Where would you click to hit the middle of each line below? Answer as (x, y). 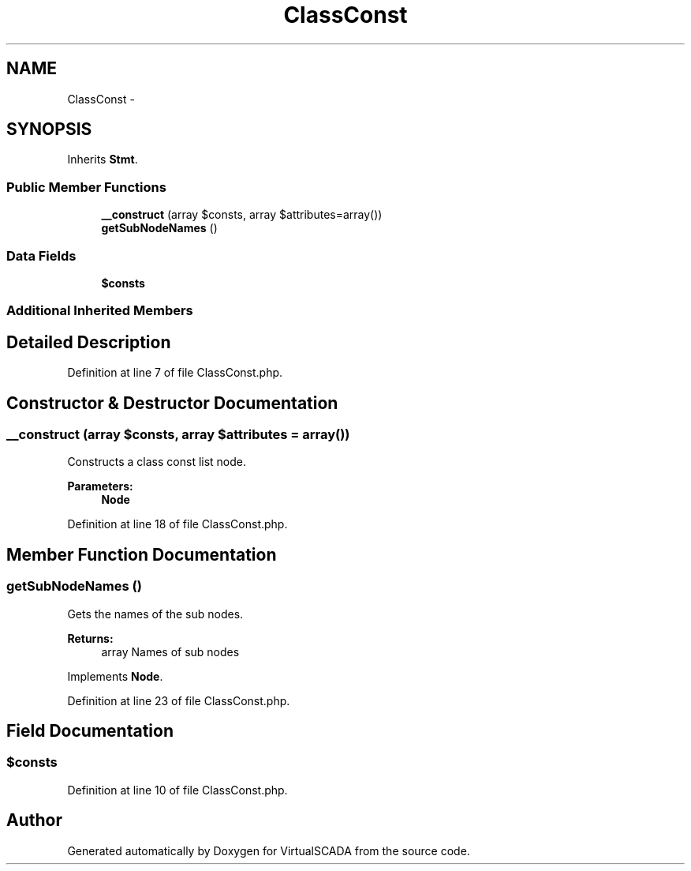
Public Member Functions (86, 187)
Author (34, 820)
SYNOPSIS (49, 130)
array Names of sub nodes (170, 651)
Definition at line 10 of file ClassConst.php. (177, 790)
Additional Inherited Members (100, 311)
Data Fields (41, 255)
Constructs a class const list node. (157, 462)
